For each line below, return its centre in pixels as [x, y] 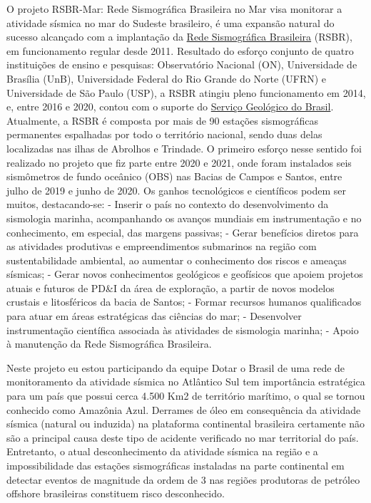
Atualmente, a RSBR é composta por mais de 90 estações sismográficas [163, 120]
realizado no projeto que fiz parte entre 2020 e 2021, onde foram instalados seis [179, 162]
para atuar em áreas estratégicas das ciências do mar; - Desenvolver [154, 316]
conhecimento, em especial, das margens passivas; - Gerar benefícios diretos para [183, 232]
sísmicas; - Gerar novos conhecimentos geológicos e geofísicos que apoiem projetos [185, 274]
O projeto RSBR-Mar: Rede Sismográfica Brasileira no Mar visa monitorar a [174, 9]
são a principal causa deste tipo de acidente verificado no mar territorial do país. [183, 437]
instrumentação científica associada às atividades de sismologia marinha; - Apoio [183, 330]
